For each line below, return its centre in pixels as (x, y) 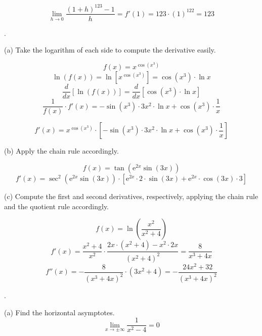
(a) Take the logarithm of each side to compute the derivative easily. (110, 50)
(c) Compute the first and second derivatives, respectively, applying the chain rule (131, 196)
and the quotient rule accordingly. (57, 206)
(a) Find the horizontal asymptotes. (59, 312)
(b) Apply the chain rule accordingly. (61, 151)
